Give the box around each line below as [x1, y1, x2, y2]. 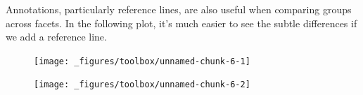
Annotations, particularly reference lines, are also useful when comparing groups [6, 2, 352, 16]
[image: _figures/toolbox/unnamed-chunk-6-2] [34, 80, 250, 90]
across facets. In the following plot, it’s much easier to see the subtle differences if [6, 15, 357, 30]
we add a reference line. [6, 29, 107, 44]
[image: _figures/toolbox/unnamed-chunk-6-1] [34, 56, 250, 66]
